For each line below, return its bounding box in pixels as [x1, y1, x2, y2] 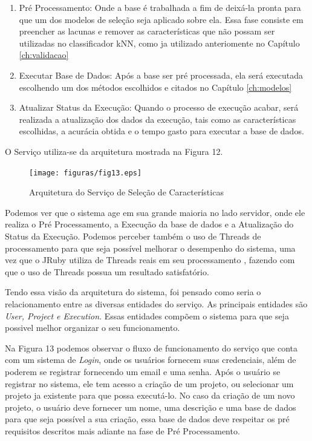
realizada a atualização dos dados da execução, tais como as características [19, 113, 296, 125]
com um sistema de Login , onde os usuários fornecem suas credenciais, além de [5, 353, 296, 366]
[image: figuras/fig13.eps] [29, 168, 142, 177]
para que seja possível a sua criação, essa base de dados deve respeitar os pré [5, 413, 290, 425]
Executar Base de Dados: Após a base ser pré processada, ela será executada [19, 68, 303, 81]
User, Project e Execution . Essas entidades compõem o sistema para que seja [5, 309, 289, 322]
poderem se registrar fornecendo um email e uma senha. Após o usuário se [5, 365, 281, 377]
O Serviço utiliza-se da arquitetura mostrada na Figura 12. [5, 145, 223, 157]
